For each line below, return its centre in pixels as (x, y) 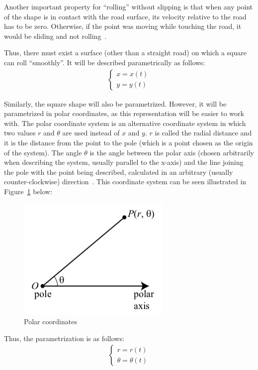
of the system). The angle (43, 152)
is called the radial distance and (203, 133)
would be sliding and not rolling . (55, 36)
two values (20, 133)
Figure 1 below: (28, 191)
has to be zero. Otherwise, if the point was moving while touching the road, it (123, 26)
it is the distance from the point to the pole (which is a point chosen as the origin (129, 142)
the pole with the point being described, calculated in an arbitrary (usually (119, 172)
